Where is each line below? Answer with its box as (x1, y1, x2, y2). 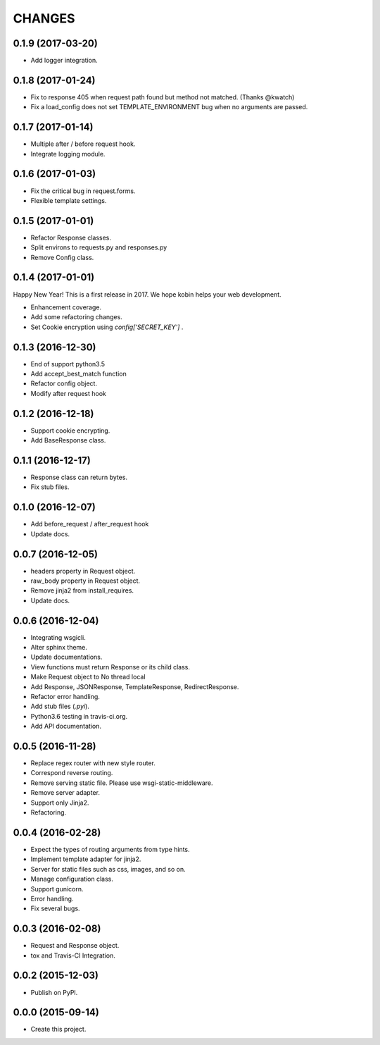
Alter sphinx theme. (30, 643, 88, 652)
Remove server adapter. (30, 789, 100, 797)
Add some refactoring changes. (30, 313, 122, 321)
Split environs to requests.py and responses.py (30, 243, 167, 252)
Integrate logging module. (30, 149, 106, 158)
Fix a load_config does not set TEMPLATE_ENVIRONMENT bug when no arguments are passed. (30, 103, 308, 111)
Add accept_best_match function (30, 370, 127, 378)
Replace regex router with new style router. (30, 759, 156, 767)
